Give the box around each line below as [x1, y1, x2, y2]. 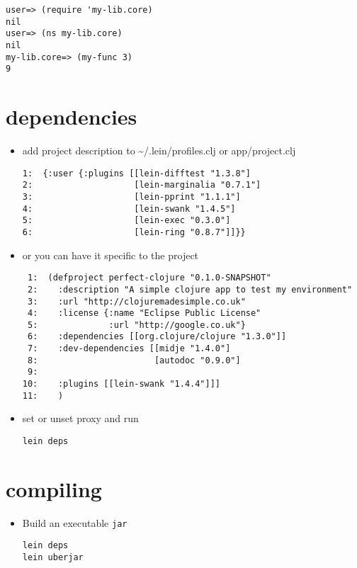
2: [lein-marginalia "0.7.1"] [22, 180, 261, 191]
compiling [6, 474, 102, 503]
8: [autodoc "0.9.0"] [27, 355, 241, 365]
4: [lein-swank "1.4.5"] [22, 203, 236, 214]
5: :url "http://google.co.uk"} [27, 319, 246, 330]
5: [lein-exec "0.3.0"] [22, 215, 231, 226]
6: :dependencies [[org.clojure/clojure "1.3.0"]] [27, 331, 287, 342]
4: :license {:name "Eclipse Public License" [27, 308, 261, 319]
